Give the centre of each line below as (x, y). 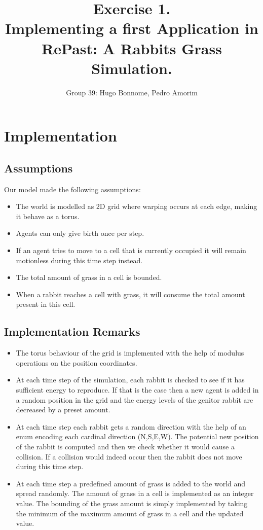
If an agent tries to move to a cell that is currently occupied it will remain (131, 250)
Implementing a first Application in (132, 28)
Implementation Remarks (72, 331)
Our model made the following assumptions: (72, 189)
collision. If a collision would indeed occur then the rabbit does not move (129, 456)
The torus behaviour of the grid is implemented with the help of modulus (130, 353)
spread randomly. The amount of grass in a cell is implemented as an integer (135, 493)
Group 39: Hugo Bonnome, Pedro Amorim (132, 92)
